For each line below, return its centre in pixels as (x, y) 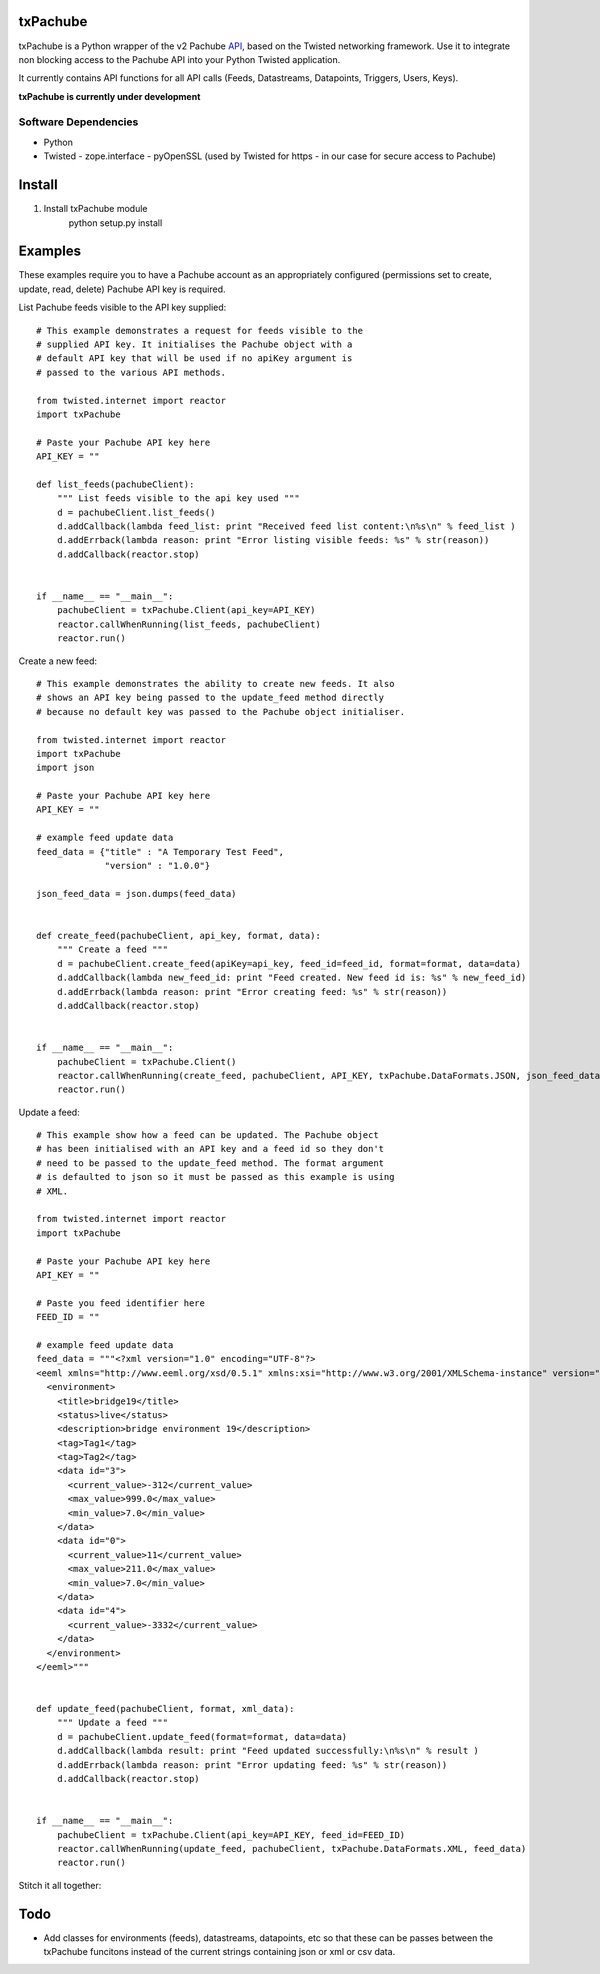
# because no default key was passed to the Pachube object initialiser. (221, 711)
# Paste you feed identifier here (120, 1303)
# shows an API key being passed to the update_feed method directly (210, 698)
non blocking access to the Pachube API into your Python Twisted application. (179, 59)
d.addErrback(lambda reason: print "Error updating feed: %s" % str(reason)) (252, 1764)
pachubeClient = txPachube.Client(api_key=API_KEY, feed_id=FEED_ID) (231, 1834)
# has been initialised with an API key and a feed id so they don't (210, 1149)
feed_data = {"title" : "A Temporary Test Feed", (160, 851)
